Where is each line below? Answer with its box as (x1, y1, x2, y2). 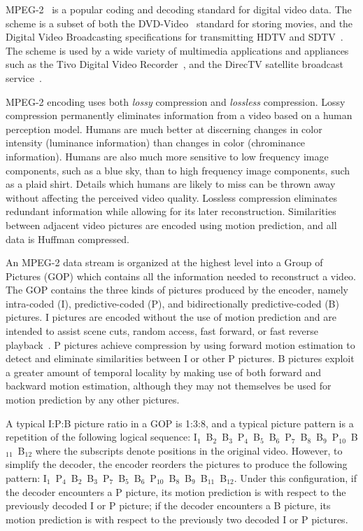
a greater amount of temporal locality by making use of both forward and (6, 364, 322, 379)
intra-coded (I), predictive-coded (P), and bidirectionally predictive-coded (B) (6, 296, 339, 310)
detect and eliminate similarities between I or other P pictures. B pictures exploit (6, 351, 355, 366)
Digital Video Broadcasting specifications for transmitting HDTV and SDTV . (6, 29, 343, 44)
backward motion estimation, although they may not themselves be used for (6, 378, 332, 393)
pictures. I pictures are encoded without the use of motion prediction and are (6, 310, 336, 324)
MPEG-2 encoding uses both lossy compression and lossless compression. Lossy (6, 94, 346, 109)
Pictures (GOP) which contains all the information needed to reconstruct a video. (6, 268, 357, 283)
